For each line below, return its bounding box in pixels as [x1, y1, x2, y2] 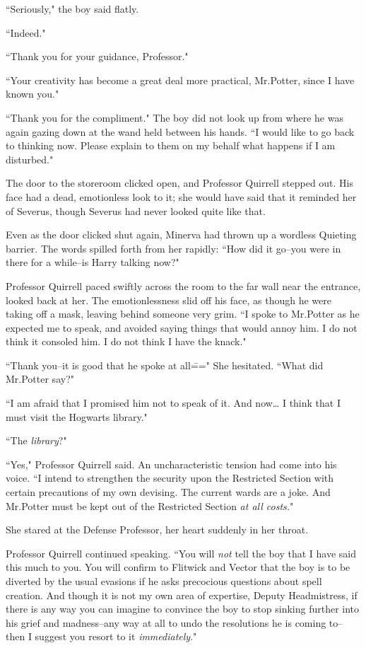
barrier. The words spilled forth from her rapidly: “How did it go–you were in [6, 241, 341, 255]
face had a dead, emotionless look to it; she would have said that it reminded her [6, 189, 357, 204]
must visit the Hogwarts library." [6, 409, 148, 424]
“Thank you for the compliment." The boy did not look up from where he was [6, 110, 343, 125]
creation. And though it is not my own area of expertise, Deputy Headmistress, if [6, 587, 358, 602]
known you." [6, 86, 59, 101]
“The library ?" [6, 433, 67, 448]
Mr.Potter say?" [6, 371, 74, 386]
